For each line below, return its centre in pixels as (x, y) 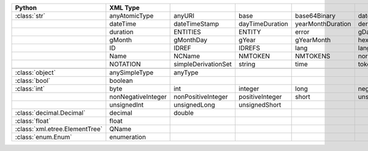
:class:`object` (36, 72)
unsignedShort (260, 105)
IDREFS (249, 48)
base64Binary (316, 16)
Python (26, 8)
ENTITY (250, 32)
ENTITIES (188, 32)
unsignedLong (194, 105)
